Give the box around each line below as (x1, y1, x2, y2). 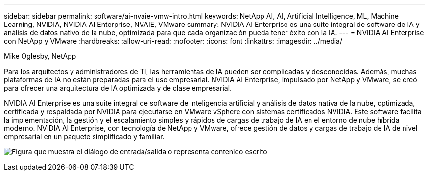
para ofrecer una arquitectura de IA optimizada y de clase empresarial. (4, 84, 232, 92)
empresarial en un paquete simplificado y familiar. (4, 132, 165, 141)
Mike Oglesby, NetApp (4, 52, 76, 60)
